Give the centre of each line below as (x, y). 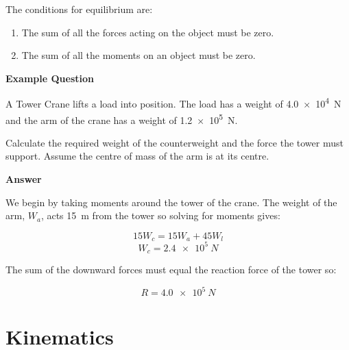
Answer (24, 179)
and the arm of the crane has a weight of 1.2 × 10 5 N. (122, 118)
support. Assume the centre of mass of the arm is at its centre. (137, 156)
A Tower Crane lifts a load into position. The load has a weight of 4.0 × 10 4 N (173, 103)
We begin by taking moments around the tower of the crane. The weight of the (171, 202)
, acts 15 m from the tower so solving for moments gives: (160, 215)
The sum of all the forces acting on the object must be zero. (148, 32)
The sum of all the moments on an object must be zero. (139, 55)
